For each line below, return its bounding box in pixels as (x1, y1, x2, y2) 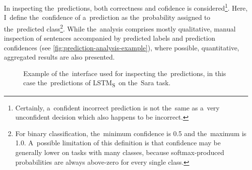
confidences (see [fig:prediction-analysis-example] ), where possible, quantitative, (4, 42, 239, 52)
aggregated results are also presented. (4, 52, 115, 62)
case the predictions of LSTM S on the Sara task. (23, 77, 171, 89)
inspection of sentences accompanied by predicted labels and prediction (4, 33, 215, 43)
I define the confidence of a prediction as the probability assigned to (4, 12, 210, 22)
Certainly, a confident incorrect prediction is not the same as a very (15, 102, 220, 112)
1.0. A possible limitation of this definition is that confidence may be (15, 138, 221, 148)
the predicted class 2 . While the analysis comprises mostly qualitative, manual (4, 22, 236, 33)
